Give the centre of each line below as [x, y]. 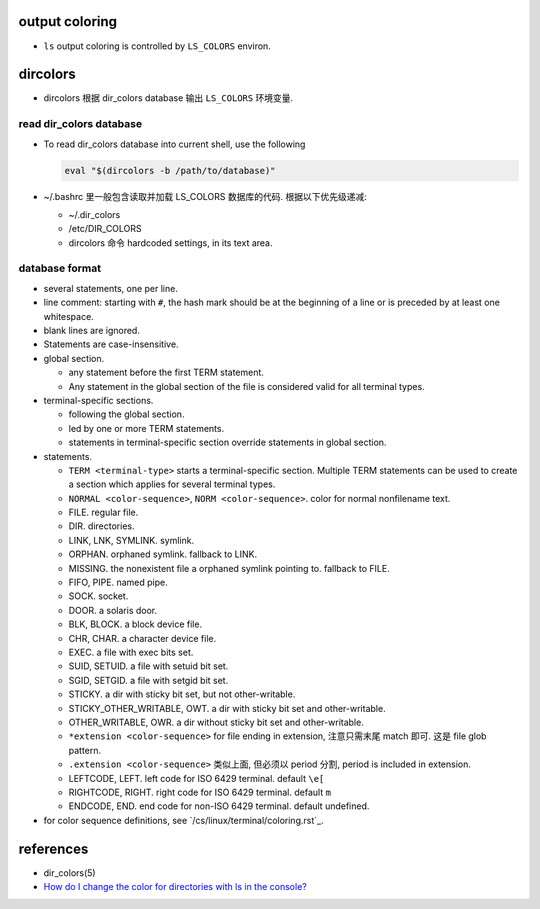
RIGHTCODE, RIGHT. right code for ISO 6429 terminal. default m [200, 792]
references [53, 848]
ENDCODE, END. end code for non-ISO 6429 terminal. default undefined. [219, 806]
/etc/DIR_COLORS [105, 229]
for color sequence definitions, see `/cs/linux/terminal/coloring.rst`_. [183, 820]
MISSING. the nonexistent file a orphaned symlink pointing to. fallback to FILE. [229, 568]
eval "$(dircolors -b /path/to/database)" [170, 170]
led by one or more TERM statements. [146, 428]
